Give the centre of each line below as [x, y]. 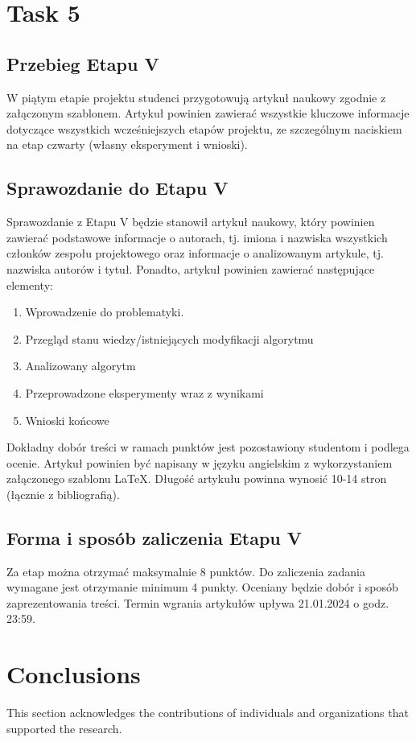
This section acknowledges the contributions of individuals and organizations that [208, 713]
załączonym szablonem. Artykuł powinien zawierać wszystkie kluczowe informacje [208, 113]
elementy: [30, 284]
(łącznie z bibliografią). [63, 494]
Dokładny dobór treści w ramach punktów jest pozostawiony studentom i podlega [208, 447]
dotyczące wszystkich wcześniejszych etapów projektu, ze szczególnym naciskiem [204, 128]
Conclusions [74, 674]
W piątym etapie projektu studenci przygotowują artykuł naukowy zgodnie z [196, 97]
